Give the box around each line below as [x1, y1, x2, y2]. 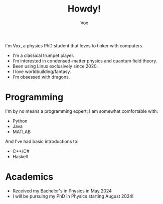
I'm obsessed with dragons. [12, 74, 70, 80]
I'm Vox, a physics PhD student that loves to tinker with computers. [5, 42, 144, 48]
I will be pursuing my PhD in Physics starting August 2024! [12, 193, 134, 199]
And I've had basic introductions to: [5, 138, 79, 144]
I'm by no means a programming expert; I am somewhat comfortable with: [5, 108, 158, 114]
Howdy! [67, 3, 101, 15]
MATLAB [12, 128, 31, 134]
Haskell [12, 153, 28, 159]
